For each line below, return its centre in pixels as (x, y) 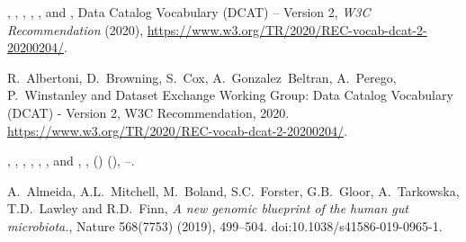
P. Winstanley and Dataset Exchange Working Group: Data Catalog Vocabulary (230, 95)
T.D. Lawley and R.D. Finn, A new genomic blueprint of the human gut (208, 208)
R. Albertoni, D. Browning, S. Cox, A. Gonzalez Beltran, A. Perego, (202, 77)
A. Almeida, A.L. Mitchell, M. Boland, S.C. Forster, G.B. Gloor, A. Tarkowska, (233, 190)
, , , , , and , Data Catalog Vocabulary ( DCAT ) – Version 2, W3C (189, 12)
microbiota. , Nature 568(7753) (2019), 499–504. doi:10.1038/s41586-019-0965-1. (225, 225)
